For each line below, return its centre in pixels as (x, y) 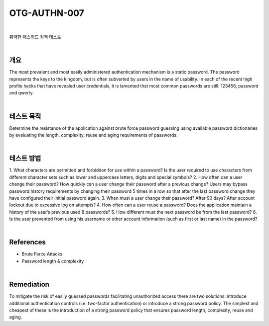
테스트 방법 (25, 158)
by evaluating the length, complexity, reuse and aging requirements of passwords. (93, 135)
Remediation (29, 285)
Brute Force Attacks (42, 254)
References (27, 242)
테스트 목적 (25, 116)
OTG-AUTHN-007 (47, 13)
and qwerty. (22, 93)
